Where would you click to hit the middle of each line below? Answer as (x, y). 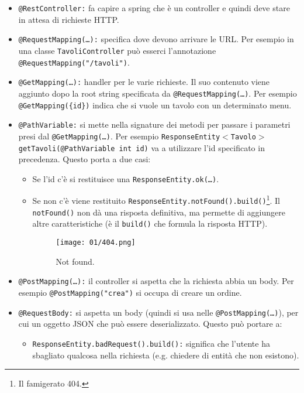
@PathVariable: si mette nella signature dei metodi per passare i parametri (154, 124)
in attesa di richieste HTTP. (69, 19)
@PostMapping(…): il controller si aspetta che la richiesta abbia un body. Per (156, 281)
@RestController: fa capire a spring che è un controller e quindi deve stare (154, 8)
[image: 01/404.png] (96, 243)
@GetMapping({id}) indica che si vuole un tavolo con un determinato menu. (155, 105)
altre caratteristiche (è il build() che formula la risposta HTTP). (150, 223)
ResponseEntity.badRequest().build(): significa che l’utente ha (151, 343)
